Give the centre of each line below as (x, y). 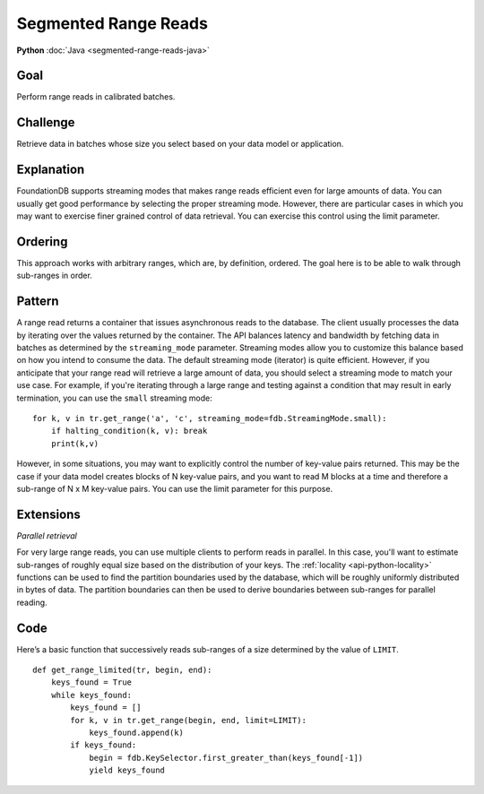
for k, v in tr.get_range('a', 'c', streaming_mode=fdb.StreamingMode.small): (210, 418)
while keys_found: (91, 695)
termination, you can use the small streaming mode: (114, 398)
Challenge (46, 122)
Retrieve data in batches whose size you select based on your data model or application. (180, 144)
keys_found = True (91, 682)
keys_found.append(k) (136, 733)
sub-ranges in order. (55, 276)
